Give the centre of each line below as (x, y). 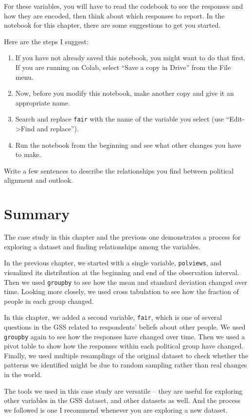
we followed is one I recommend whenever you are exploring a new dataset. (116, 409)
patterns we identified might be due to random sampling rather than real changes (126, 365)
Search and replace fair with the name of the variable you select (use (120, 119)
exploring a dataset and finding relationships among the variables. (102, 246)
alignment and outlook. (38, 180)
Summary (37, 214)
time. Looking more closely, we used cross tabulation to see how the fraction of (121, 291)
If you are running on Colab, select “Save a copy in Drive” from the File (123, 67)
